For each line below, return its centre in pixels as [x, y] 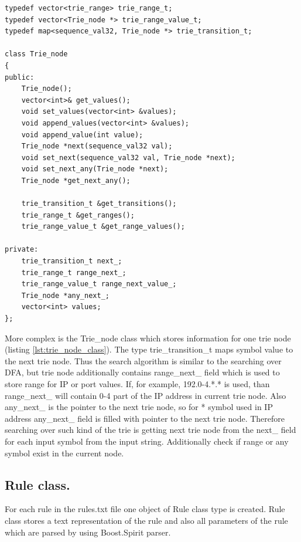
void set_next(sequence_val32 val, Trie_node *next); [128, 157]
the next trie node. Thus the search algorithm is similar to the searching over [143, 360]
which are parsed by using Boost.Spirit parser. [88, 532]
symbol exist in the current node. [64, 453]
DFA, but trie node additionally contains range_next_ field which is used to [142, 372]
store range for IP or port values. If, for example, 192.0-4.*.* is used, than [137, 384]
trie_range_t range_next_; [74, 272]
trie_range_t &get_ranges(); [78, 215]
